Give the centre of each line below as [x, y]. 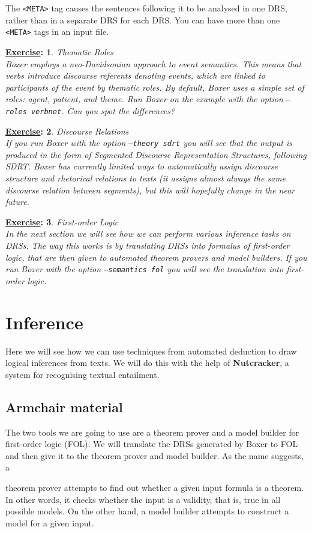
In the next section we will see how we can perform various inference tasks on [148, 233]
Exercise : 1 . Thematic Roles [59, 51]
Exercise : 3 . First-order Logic [62, 221]
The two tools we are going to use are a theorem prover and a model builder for [152, 432]
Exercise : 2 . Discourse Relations [67, 131]
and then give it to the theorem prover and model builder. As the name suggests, [155, 455]
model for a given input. [50, 522]
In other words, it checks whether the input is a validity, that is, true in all [143, 499]
